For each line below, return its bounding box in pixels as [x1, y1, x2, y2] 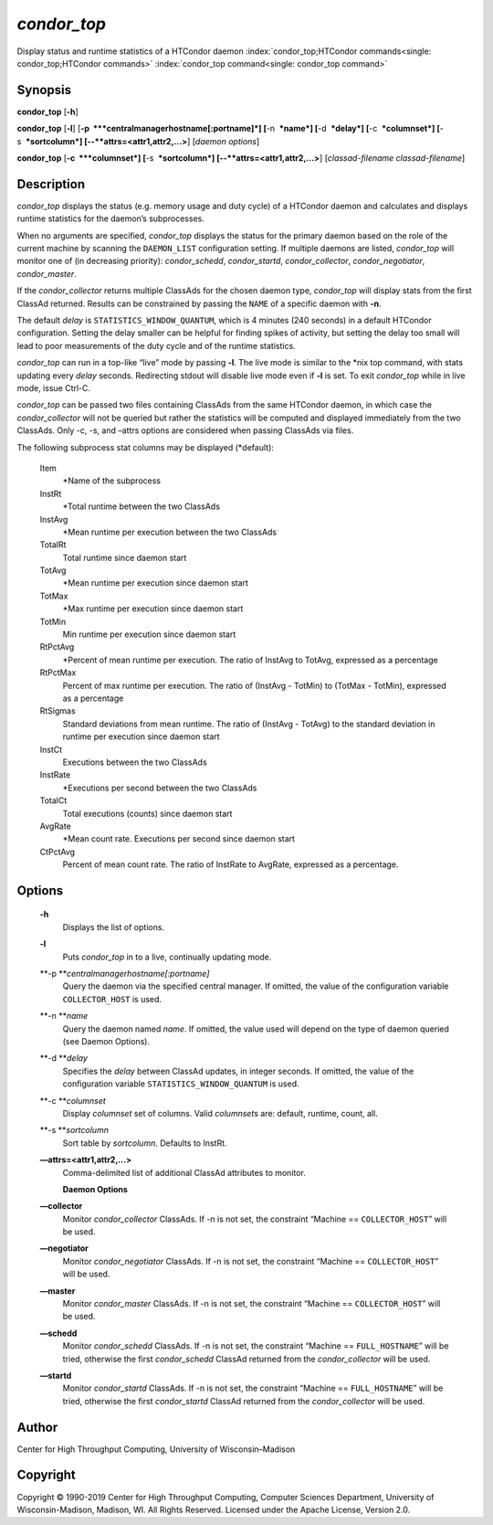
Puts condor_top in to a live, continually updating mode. [62, 951, 272, 962]
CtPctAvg [39, 846, 76, 857]
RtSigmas [39, 705, 77, 716]
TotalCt [39, 795, 68, 806]
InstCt [39, 744, 63, 755]
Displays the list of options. [62, 921, 164, 932]
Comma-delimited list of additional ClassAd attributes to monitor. [62, 1167, 306, 1178]
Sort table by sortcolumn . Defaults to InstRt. [62, 1138, 227, 1149]
